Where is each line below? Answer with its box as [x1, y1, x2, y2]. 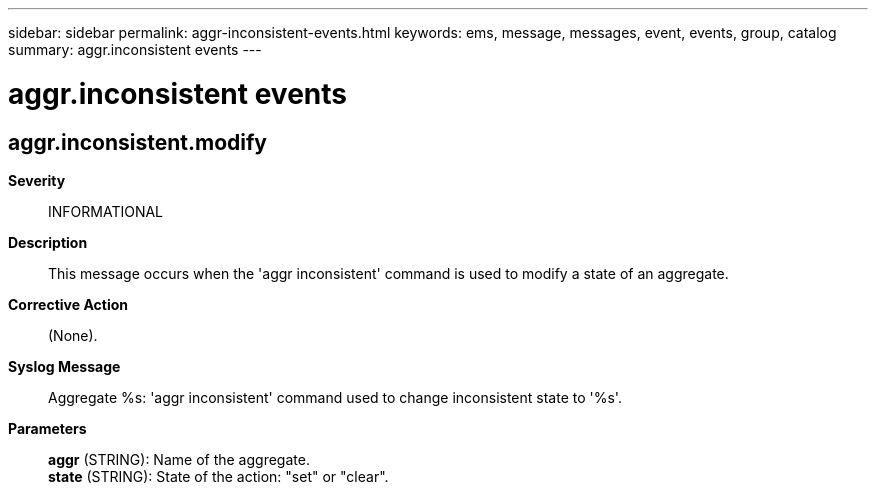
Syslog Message [8, 357, 121, 375]
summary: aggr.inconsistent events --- [8, 41, 262, 58]
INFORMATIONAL [48, 202, 164, 220]
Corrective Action [8, 295, 128, 313]
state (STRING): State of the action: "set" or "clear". [48, 467, 389, 485]
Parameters [8, 419, 87, 437]
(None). [48, 326, 98, 344]
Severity [8, 171, 66, 189]
